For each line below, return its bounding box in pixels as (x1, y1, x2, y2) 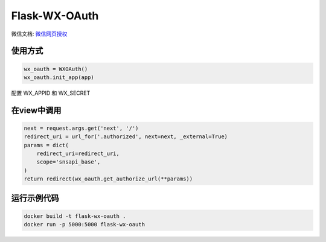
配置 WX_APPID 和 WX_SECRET (11, 89, 91, 97)
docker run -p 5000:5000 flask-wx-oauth (24, 221, 145, 228)
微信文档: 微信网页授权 (11, 30, 68, 37)
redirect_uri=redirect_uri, (36, 150, 120, 157)
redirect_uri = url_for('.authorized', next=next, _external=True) (24, 133, 228, 140)
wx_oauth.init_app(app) (24, 74, 95, 81)
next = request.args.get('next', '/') (24, 124, 139, 132)
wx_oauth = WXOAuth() (24, 65, 88, 72)
